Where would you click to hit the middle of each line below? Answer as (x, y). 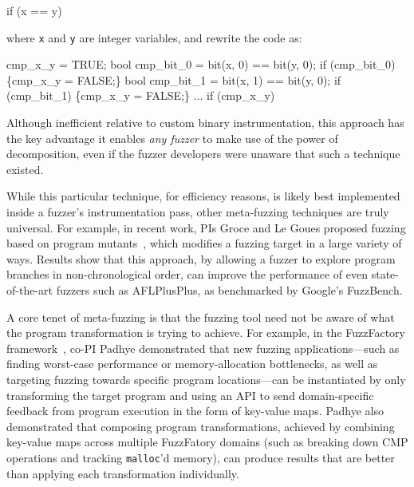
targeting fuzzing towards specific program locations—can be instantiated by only (206, 379)
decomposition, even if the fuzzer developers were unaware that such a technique (203, 154)
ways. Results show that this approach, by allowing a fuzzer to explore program (201, 258)
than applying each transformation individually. (123, 473)
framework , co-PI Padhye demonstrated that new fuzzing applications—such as (203, 348)
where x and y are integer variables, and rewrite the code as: (154, 37)
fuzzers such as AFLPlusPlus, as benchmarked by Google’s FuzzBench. (229, 289)
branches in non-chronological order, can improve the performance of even (187, 274)
